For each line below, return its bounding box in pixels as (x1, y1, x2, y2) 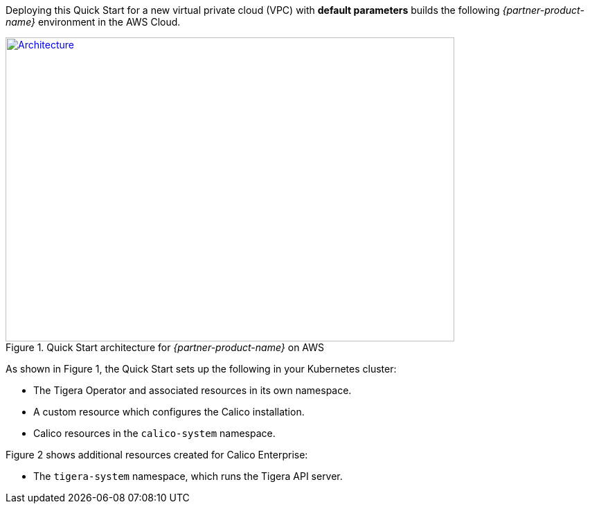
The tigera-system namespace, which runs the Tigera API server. (33, 470, 343, 482)
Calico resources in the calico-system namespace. (33, 427, 276, 439)
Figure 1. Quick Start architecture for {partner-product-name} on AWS (6, 341, 324, 353)
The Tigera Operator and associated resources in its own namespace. (33, 384, 352, 396)
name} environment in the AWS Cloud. (6, 16, 181, 28)
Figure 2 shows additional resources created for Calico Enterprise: (6, 449, 308, 461)
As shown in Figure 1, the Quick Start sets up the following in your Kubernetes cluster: (6, 363, 397, 375)
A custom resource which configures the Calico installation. (33, 406, 305, 418)
